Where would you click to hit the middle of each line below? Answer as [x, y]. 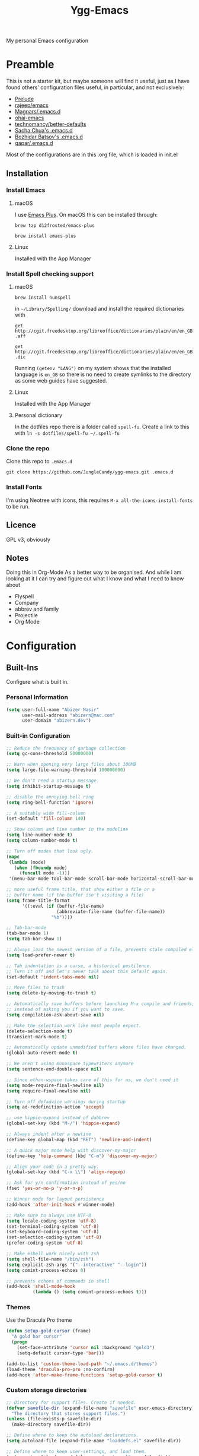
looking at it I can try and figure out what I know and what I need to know [95, 579]
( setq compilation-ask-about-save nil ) [55, 1015]
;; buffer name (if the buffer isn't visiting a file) [75, 895]
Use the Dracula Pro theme [39, 1320]
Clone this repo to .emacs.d [39, 462]
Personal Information [37, 697]
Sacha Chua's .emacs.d [44, 131]
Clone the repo [28, 449]
